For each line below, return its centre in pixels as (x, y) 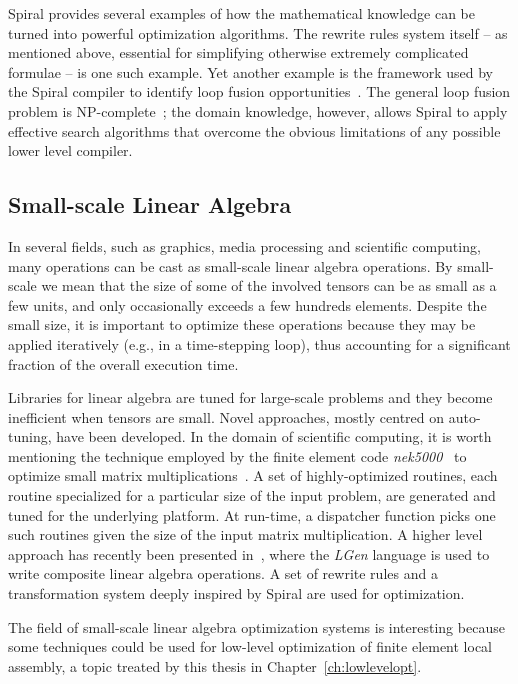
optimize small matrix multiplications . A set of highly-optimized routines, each (253, 475)
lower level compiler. (70, 150)
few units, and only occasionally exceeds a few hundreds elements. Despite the (247, 304)
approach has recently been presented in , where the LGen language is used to (249, 553)
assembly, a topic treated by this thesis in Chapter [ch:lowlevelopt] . (215, 665)
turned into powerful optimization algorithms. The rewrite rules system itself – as (258, 32)
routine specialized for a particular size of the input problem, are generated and (252, 495)
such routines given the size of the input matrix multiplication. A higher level (245, 534)
